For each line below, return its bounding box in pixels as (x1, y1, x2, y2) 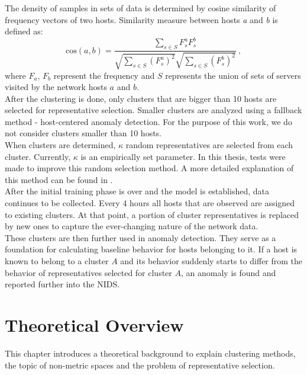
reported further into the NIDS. (5, 278, 120, 290)
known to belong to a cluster (5, 255, 109, 267)
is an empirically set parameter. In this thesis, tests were (80, 150, 286, 162)
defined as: (5, 25, 43, 37)
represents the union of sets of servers (165, 69, 301, 81)
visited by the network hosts (5, 81, 107, 93)
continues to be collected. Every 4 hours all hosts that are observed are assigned (5, 197, 295, 209)
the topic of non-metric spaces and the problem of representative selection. (5, 358, 275, 371)
